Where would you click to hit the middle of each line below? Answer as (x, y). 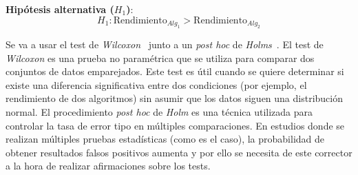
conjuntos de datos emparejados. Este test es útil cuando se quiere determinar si (175, 71)
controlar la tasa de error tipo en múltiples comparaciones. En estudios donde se (175, 125)
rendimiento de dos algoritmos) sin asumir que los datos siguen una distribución (175, 98)
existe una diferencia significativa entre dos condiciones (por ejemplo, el (156, 84)
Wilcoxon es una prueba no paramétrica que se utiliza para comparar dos (160, 58)
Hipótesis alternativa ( (60, 9)
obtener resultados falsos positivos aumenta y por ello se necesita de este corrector (179, 152)
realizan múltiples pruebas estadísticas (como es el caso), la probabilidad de (165, 139)
